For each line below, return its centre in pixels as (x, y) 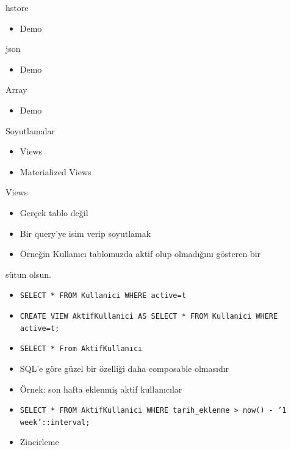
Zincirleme (39, 442)
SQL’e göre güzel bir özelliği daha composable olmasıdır (124, 368)
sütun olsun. (28, 274)
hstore (17, 7)
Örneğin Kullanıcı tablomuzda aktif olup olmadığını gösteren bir (140, 254)
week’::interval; (55, 422)
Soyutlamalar (30, 130)
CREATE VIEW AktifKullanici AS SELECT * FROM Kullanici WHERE (149, 316)
